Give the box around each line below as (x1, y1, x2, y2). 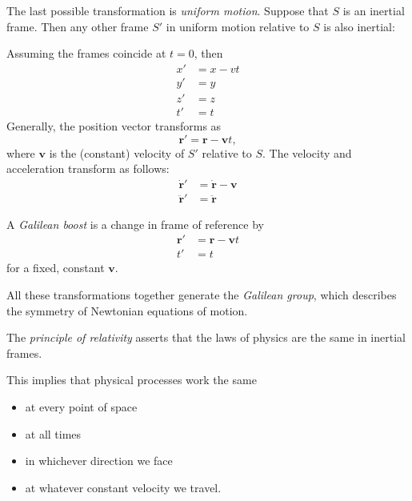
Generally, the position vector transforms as (6, 117, 222, 134)
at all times (25, 425, 82, 442)
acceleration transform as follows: (6, 160, 170, 177)
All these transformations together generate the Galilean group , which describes (6, 287, 397, 303)
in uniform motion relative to (166, 18, 310, 34)
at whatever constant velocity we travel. (25, 479, 222, 495)
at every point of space (25, 398, 138, 415)
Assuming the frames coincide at (6, 45, 166, 62)
